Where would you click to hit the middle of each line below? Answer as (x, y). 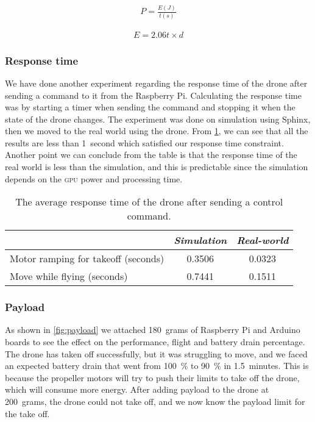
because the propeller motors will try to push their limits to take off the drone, (152, 377)
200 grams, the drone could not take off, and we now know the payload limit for (155, 402)
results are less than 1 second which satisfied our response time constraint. (144, 142)
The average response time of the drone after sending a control (149, 202)
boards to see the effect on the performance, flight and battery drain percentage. (155, 342)
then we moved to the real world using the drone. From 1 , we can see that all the (157, 131)
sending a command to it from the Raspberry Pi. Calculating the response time (153, 95)
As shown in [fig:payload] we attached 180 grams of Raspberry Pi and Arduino (153, 330)
